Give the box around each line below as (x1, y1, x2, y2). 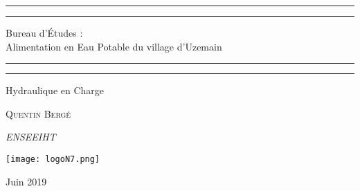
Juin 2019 (6, 174, 47, 188)
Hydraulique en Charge (6, 83, 105, 98)
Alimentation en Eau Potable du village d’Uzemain (6, 39, 222, 53)
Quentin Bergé (6, 106, 71, 120)
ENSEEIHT (6, 129, 56, 144)
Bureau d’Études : (6, 26, 83, 39)
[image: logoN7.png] (6, 154, 100, 164)
